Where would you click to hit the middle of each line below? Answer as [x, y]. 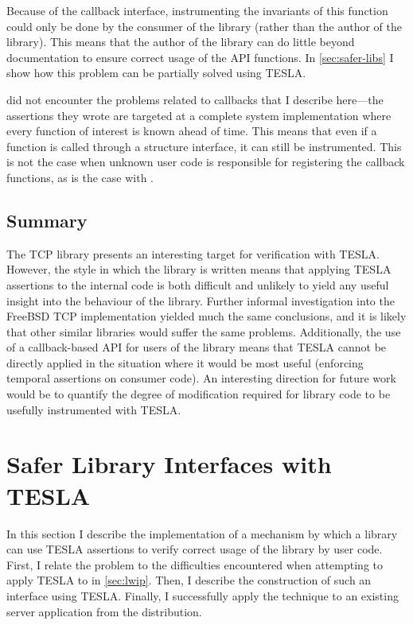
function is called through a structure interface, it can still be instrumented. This [204, 146]
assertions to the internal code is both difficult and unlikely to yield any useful [198, 284]
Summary [47, 220]
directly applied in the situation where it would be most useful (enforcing [185, 362]
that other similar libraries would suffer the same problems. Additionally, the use [204, 331]
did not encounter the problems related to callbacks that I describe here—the [195, 99]
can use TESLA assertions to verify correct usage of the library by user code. [195, 549]
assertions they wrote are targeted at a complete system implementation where [199, 115]
